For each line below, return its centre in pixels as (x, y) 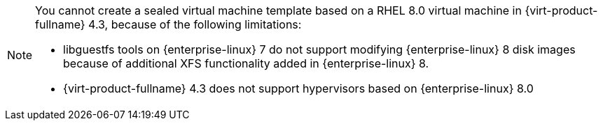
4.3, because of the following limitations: (195, 24)
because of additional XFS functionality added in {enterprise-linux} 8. (246, 63)
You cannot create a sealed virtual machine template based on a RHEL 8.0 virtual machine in (278, 10)
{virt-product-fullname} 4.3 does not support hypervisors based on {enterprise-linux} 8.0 (298, 88)
